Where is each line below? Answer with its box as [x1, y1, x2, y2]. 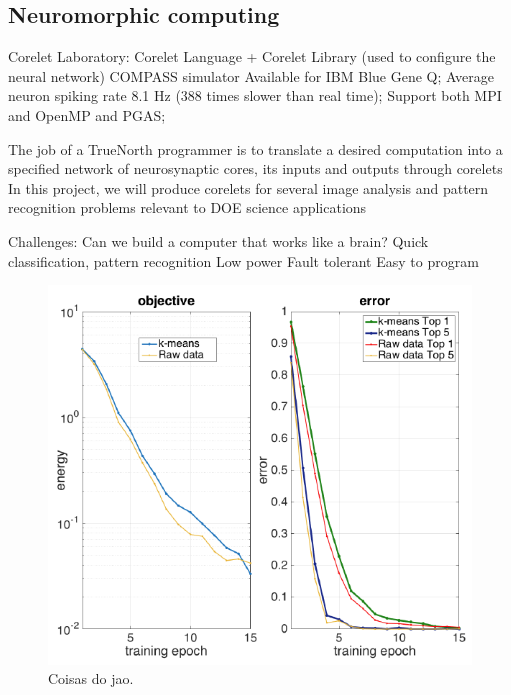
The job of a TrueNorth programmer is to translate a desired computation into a [8, 138, 503, 159]
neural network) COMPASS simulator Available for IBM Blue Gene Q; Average [8, 65, 494, 86]
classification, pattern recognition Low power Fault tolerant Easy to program [8, 250, 479, 271]
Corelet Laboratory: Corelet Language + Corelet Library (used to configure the [8, 46, 496, 67]
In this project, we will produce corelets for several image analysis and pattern [8, 177, 489, 198]
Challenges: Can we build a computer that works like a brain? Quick [8, 230, 429, 251]
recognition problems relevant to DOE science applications [8, 197, 367, 218]
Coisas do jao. [48, 668, 134, 689]
